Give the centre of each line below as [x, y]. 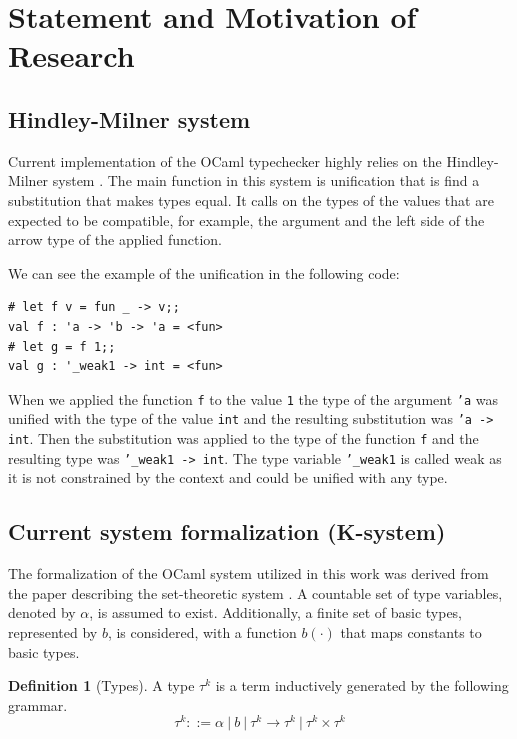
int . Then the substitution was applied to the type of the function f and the [243, 438]
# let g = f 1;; [62, 346]
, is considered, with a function [202, 631]
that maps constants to [411, 631]
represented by [53, 631]
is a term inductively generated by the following [362, 685]
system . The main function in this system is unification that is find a [266, 180]
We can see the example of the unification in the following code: [204, 272]
